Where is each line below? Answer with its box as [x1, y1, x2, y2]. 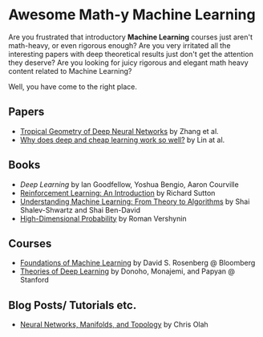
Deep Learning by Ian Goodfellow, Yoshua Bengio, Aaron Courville [19, 179, 239, 189]
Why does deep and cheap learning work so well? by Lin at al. [19, 135, 225, 144]
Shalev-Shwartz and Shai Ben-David [19, 205, 140, 214]
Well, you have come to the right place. [8, 82, 138, 91]
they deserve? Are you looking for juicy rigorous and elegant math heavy [8, 58, 249, 67]
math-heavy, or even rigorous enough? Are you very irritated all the [8, 40, 231, 50]
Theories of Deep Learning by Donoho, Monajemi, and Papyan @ [19, 266, 235, 276]
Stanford [19, 275, 50, 285]
